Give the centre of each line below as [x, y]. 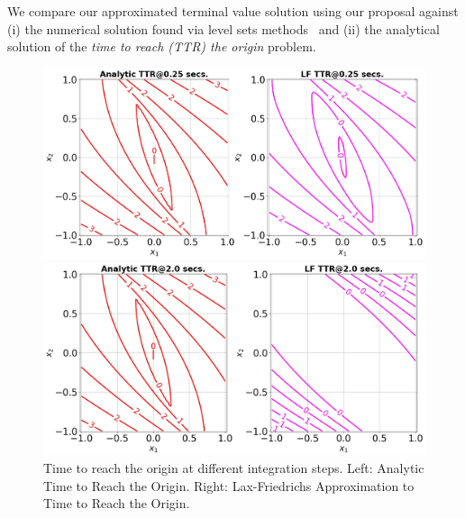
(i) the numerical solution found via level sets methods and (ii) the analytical [223, 28]
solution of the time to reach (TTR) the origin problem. [162, 46]
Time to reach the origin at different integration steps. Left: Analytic [234, 468]
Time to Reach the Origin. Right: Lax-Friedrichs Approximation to [229, 485]
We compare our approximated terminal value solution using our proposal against [233, 11]
